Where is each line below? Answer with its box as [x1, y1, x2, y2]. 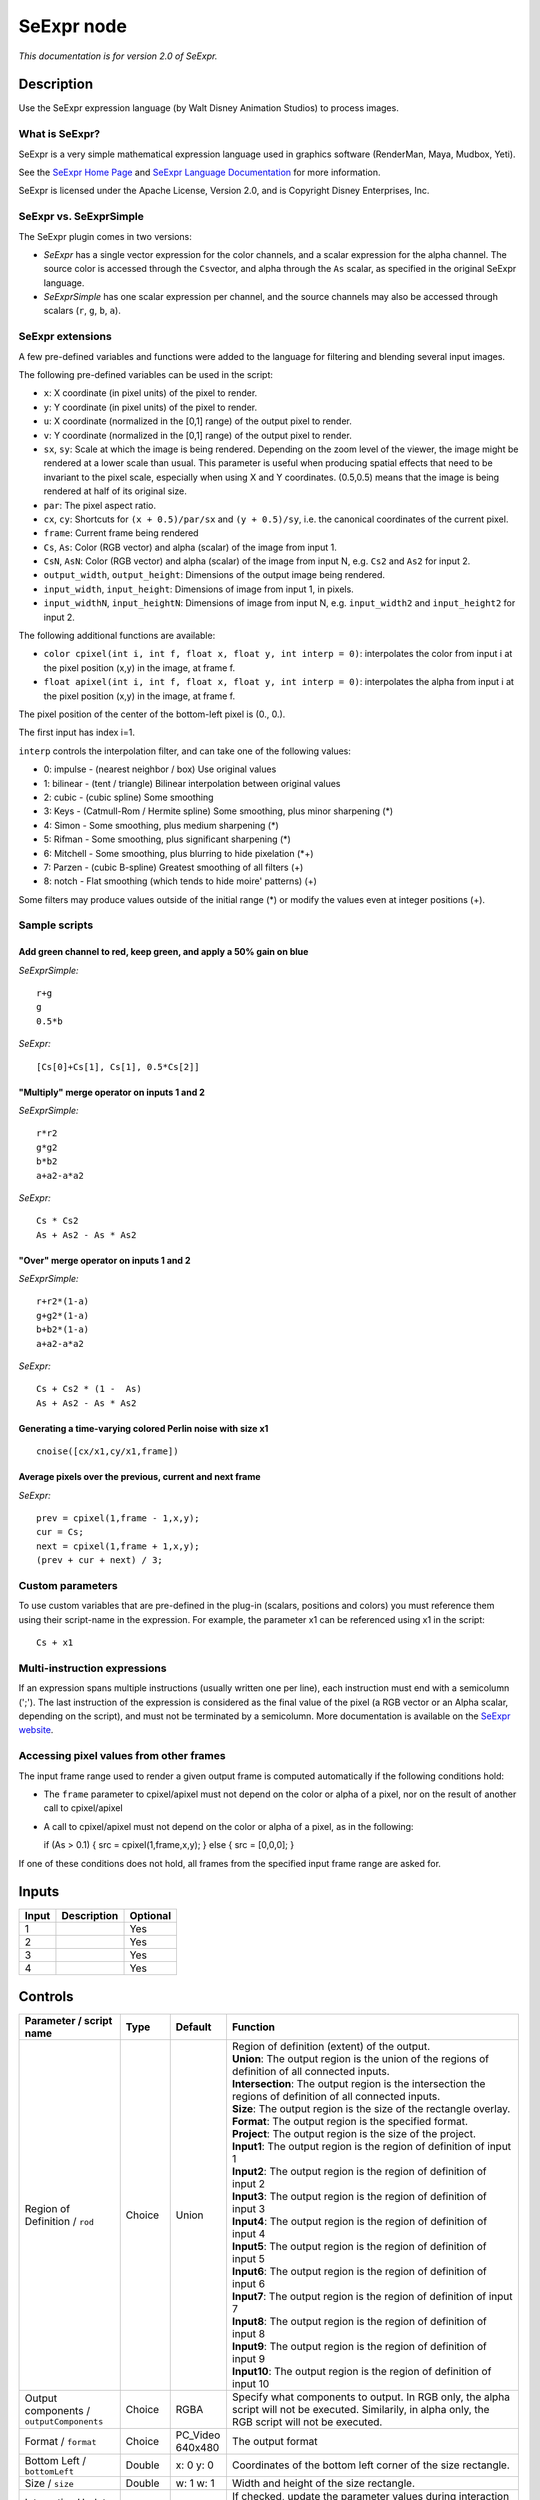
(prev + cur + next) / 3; [36, 1555, 164, 1566]
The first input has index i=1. [18, 726, 135, 739]
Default [175, 2020, 212, 2034]
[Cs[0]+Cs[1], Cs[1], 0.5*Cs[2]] [36, 1061, 200, 1072]
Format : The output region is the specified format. [231, 2114, 469, 2128]
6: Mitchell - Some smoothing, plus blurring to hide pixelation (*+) [43, 847, 314, 859]
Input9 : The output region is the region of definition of [231, 2339, 487, 2353]
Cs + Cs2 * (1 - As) [36, 1383, 142, 1395]
